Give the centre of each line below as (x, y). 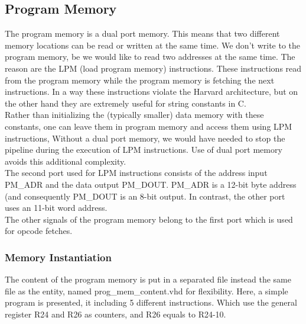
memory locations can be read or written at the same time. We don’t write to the (153, 45)
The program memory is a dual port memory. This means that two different (142, 33)
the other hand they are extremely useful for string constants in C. (126, 103)
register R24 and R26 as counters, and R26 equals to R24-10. (115, 314)
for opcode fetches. (39, 231)
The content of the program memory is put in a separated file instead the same (148, 279)
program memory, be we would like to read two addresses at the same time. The (150, 57)
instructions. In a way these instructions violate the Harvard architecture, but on (152, 92)
